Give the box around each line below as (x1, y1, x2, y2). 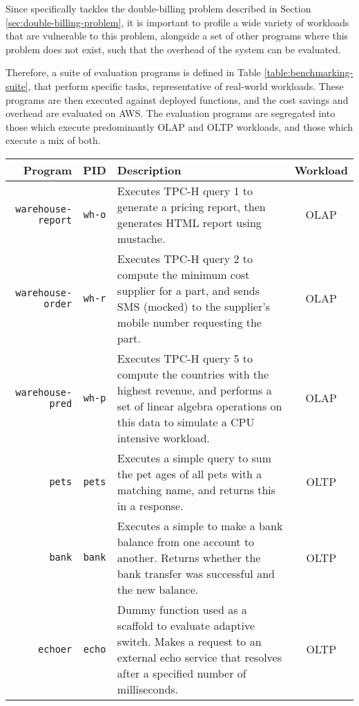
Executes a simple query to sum (117, 449, 272, 466)
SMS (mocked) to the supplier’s (117, 298, 270, 314)
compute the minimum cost (117, 266, 250, 282)
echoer (38, 643, 72, 655)
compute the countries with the (117, 365, 269, 382)
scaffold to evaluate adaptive (117, 617, 255, 633)
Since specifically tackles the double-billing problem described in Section (6, 1, 311, 15)
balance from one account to (117, 533, 255, 550)
